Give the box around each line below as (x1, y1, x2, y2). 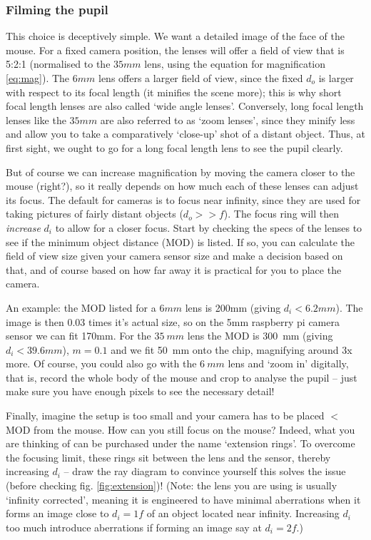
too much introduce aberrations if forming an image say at (6, 519, 262, 534)
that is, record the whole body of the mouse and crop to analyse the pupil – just (6, 370, 357, 384)
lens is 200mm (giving (185, 300, 281, 315)
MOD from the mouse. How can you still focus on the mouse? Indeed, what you (6, 422, 355, 437)
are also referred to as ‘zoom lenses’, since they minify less (100, 112, 355, 127)
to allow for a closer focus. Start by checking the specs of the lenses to (55, 220, 362, 235)
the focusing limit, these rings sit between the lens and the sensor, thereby (6, 449, 331, 464)
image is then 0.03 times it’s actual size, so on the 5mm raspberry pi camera (6, 314, 340, 329)
